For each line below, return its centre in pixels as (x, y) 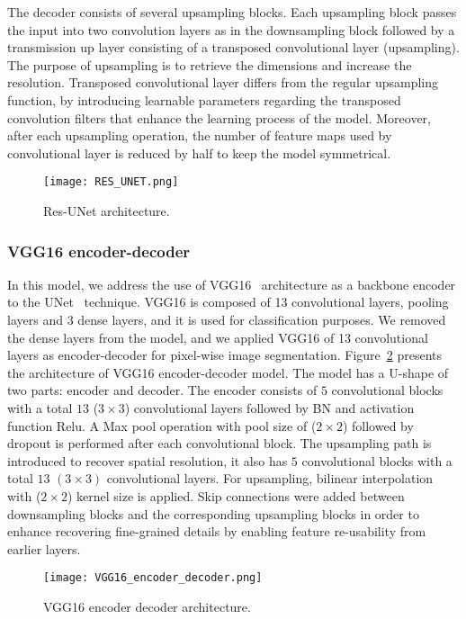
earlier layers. (44, 548)
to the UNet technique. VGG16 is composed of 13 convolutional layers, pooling (228, 302)
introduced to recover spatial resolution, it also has (148, 460)
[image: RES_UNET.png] (111, 182)
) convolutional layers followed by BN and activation (269, 407)
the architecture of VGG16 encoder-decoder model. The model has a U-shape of (228, 372)
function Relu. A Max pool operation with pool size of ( (162, 425)
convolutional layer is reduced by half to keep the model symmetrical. (199, 153)
